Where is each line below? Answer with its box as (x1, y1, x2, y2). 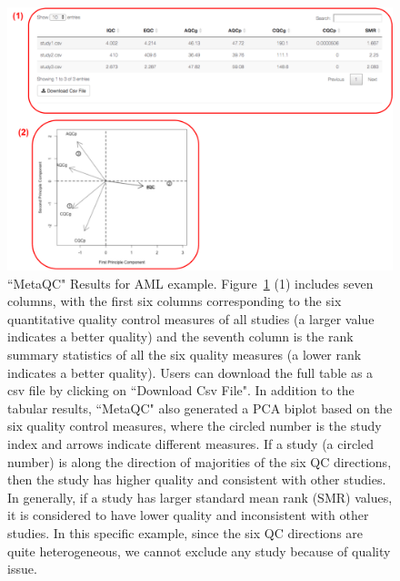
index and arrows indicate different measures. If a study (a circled (7, 433, 374, 453)
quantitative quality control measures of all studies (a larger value (7, 309, 375, 328)
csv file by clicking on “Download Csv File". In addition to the (7, 381, 355, 400)
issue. (7, 559, 37, 578)
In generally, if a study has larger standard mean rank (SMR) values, (7, 487, 393, 506)
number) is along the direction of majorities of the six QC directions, (7, 452, 392, 471)
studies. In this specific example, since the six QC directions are (7, 523, 364, 542)
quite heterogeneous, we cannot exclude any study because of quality (7, 541, 391, 560)
